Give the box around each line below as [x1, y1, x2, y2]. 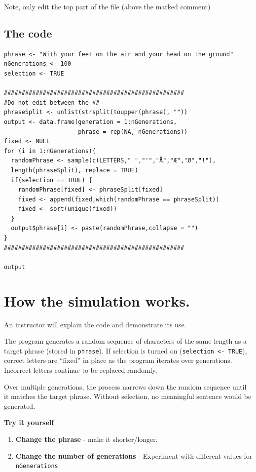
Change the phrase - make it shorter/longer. [15, 433, 158, 444]
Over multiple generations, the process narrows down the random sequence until [4, 381, 247, 392]
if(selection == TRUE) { [11, 176, 92, 184]
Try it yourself [4, 417, 54, 428]
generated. [4, 400, 36, 411]
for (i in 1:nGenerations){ [4, 147, 96, 155]
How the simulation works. [4, 290, 190, 311]
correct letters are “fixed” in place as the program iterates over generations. [4, 355, 232, 365]
